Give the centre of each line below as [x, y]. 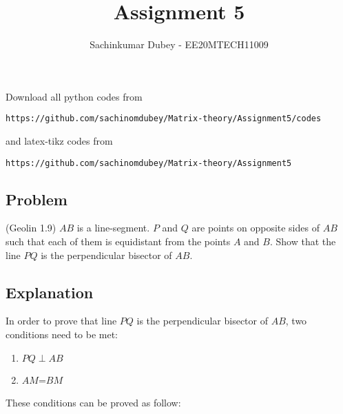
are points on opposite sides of [256, 228]
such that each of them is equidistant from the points [118, 241]
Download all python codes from [74, 96]
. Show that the [303, 241]
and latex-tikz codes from [59, 140]
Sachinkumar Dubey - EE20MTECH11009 [179, 44]
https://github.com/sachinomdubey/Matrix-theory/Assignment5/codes [164, 119]
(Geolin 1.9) [31, 228]
